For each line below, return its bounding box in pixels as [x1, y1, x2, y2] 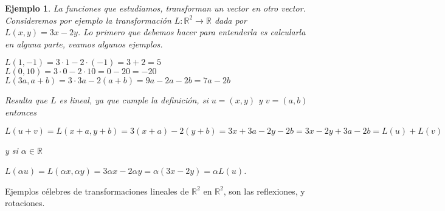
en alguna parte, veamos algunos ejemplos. [5, 37, 163, 50]
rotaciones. [5, 196, 45, 209]
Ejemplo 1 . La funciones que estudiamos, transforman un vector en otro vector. [5, 2, 306, 14]
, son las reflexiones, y [223, 184, 305, 197]
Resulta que [5, 94, 47, 106]
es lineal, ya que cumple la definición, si [59, 94, 209, 106]
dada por [214, 13, 247, 26]
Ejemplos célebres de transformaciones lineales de [5, 184, 189, 197]
